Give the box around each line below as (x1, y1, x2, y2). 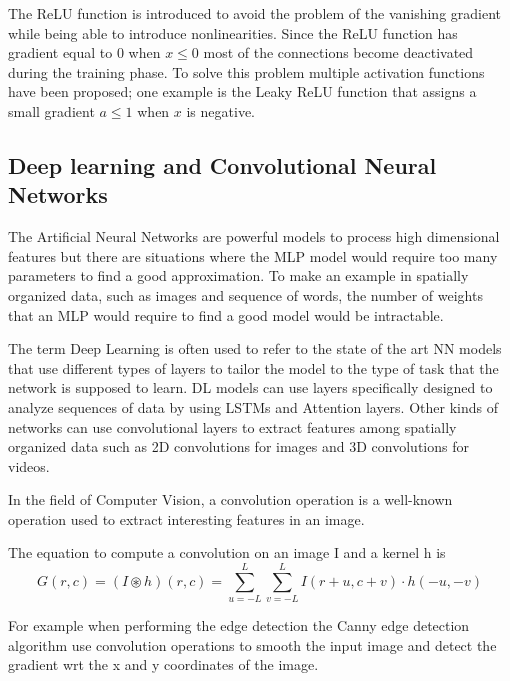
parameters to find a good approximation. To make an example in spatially (8, 265, 469, 286)
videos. (8, 455, 50, 476)
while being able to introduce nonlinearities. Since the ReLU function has (8, 22, 458, 43)
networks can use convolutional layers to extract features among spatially (8, 416, 457, 437)
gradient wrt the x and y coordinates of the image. (8, 654, 319, 675)
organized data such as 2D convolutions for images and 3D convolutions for (8, 436, 469, 457)
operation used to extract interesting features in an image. (8, 508, 365, 529)
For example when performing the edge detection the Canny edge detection (8, 615, 470, 636)
